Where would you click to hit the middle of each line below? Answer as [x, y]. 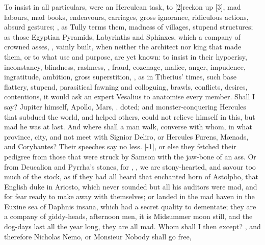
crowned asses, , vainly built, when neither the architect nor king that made [123, 47]
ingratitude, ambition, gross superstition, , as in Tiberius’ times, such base [120, 77]
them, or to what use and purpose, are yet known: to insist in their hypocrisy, [126, 56]
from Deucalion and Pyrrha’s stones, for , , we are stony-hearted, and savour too [130, 166]
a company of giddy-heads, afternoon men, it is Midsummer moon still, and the [128, 216]
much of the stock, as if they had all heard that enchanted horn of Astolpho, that [131, 176]
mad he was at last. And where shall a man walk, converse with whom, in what [128, 127]
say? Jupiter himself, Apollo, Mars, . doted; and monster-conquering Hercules [125, 106]
